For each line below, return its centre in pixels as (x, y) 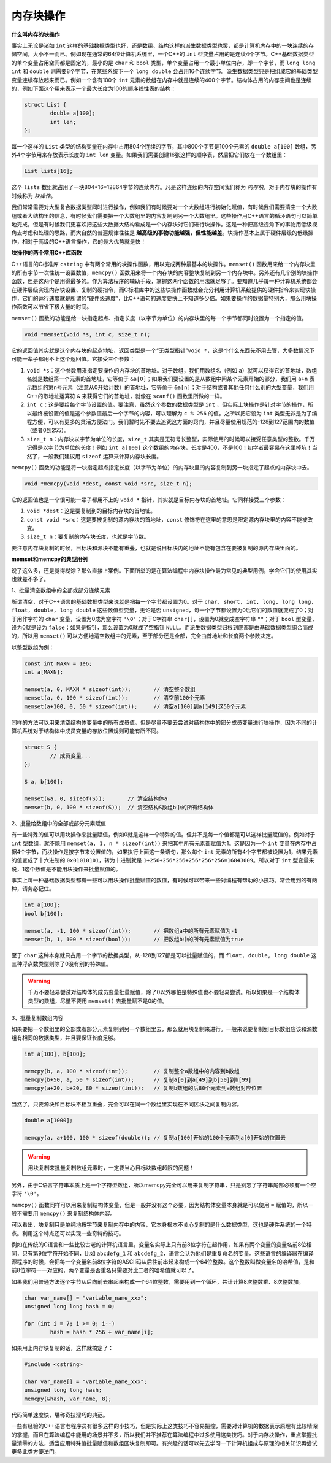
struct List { (45, 105)
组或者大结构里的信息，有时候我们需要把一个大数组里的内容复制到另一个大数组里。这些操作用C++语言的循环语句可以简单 (165, 215)
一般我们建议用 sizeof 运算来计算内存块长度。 (102, 456)
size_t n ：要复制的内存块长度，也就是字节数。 (88, 536)
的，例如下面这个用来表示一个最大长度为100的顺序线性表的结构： (94, 88)
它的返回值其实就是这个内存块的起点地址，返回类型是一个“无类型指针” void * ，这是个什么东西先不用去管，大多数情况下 (163, 350)
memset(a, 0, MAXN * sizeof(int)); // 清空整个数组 (110, 689)
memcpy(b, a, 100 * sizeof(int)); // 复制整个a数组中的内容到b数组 (132, 1071)
